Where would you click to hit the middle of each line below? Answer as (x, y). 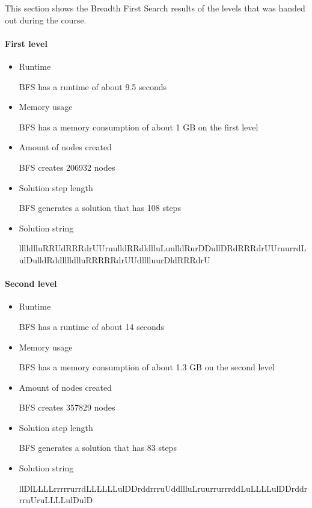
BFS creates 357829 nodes (67, 407)
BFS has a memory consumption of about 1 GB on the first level (139, 127)
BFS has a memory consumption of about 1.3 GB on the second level (147, 367)
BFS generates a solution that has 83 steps (98, 448)
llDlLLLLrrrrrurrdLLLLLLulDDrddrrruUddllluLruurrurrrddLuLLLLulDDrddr (163, 488)
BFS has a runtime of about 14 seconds (92, 326)
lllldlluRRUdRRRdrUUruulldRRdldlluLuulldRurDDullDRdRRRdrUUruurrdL (163, 248)
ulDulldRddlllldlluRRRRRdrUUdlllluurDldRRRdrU (115, 259)
